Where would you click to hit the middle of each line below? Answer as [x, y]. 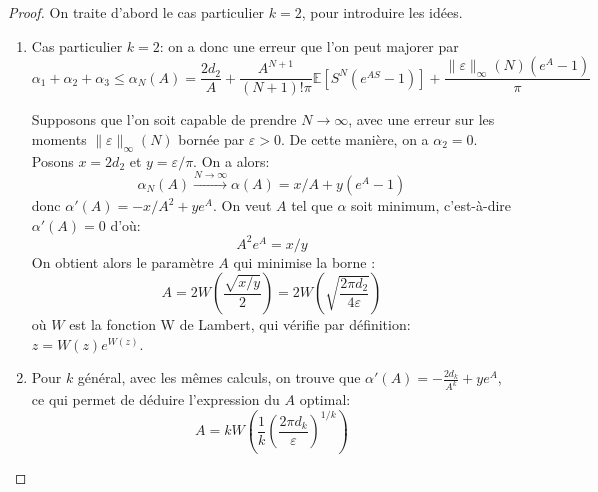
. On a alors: [231, 160]
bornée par [211, 138]
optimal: [325, 399]
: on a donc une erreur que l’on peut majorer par [309, 45]
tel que [312, 205]
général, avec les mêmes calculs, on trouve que [219, 377]
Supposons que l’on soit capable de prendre [164, 119]
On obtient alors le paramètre [122, 261]
